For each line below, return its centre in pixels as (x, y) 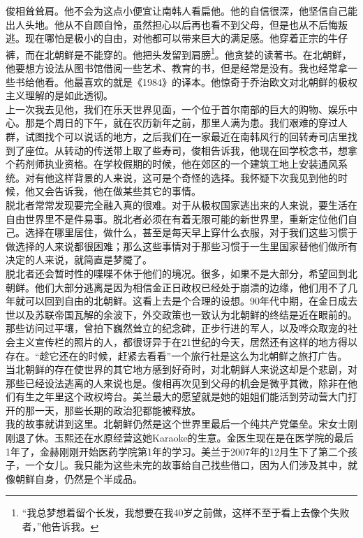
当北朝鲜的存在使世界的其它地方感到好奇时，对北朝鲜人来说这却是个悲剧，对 (181, 369)
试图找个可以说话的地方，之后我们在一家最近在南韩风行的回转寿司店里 (186, 136)
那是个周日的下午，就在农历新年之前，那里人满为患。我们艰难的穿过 (181, 123)
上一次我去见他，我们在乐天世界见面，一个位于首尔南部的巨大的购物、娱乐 (177, 109)
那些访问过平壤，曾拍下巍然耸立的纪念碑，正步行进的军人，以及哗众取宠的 (177, 328)
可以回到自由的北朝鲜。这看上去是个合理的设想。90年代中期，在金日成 (186, 301)
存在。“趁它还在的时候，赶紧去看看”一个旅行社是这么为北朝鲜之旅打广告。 (177, 355)
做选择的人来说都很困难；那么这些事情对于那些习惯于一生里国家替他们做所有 (181, 246)
